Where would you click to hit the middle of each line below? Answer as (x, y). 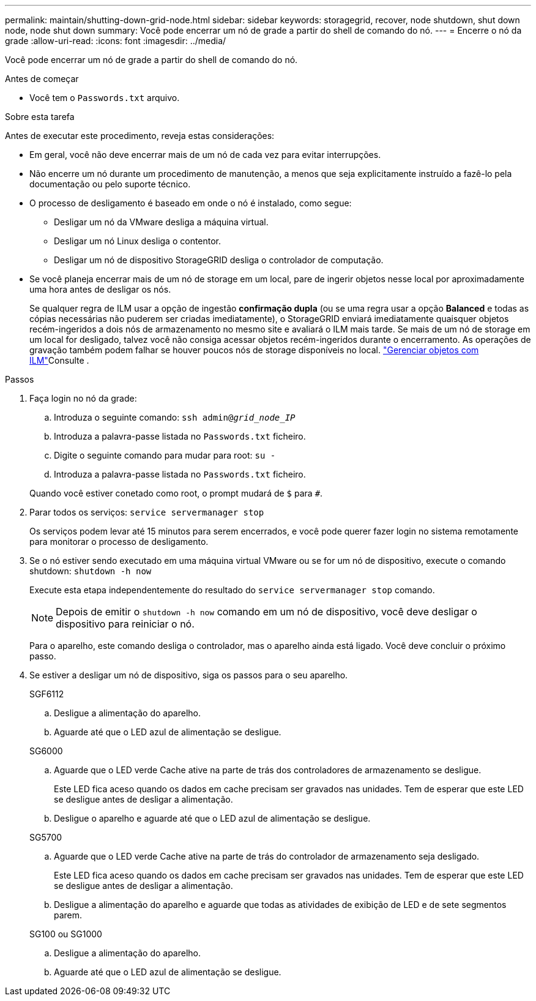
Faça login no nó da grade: (83, 398)
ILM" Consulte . (59, 360)
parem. (68, 915)
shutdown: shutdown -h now (91, 571)
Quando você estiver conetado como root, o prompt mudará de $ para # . (176, 493)
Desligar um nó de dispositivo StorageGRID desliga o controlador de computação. (219, 260)
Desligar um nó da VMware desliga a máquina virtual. (161, 222)
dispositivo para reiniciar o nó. (125, 624)
